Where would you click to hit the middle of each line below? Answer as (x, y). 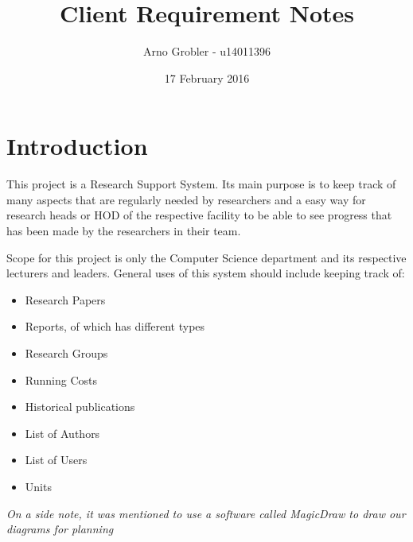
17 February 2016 (207, 77)
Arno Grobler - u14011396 (207, 51)
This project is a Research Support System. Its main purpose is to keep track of (201, 184)
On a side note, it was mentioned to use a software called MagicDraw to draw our (206, 513)
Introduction (77, 146)
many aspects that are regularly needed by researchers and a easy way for (186, 199)
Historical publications (80, 406)
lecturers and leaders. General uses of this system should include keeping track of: (206, 273)
